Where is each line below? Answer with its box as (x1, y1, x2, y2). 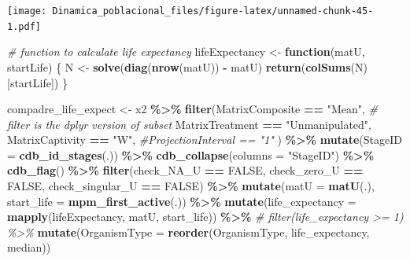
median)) (7, 239, 51, 255)
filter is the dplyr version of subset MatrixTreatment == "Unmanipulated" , (7, 116, 372, 132)
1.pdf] (7, 20, 41, 32)
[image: (7, 6, 47, 17)
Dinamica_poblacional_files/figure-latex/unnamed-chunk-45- (52, 6, 374, 17)
